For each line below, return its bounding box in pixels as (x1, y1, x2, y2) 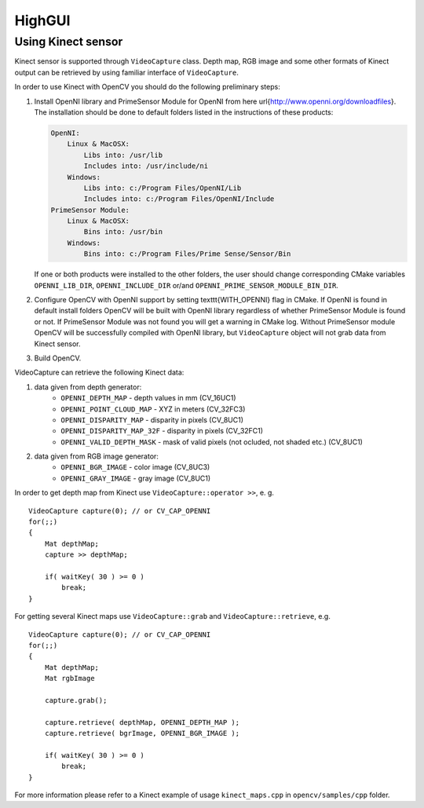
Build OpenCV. (34, 353, 82, 363)
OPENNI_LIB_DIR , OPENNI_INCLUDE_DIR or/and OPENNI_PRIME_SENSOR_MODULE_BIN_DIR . (34, 280, 339, 290)
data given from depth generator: (34, 382, 142, 392)
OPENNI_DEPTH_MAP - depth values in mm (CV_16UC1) (60, 393, 236, 403)
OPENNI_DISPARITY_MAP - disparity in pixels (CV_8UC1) (60, 415, 243, 424)
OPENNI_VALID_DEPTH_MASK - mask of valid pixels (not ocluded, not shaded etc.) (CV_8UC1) (60, 437, 363, 447)
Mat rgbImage (44, 674, 95, 683)
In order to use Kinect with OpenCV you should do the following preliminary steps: (14, 82, 280, 92)
